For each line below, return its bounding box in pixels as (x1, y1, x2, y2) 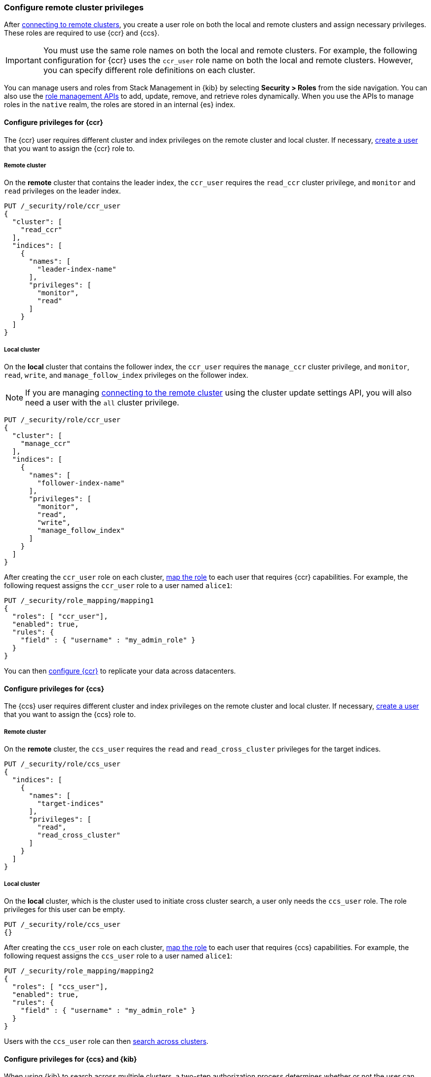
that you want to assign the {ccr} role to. (4, 144, 135, 153)
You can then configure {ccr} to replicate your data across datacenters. (4, 667, 236, 676)
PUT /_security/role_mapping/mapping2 (4, 966, 154, 975)
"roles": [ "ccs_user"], (12, 982, 108, 991)
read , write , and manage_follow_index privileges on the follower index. (4, 371, 248, 380)
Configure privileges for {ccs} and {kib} (4, 1054, 137, 1063)
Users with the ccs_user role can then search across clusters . (4, 1037, 209, 1045)
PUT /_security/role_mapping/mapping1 (4, 597, 154, 605)
